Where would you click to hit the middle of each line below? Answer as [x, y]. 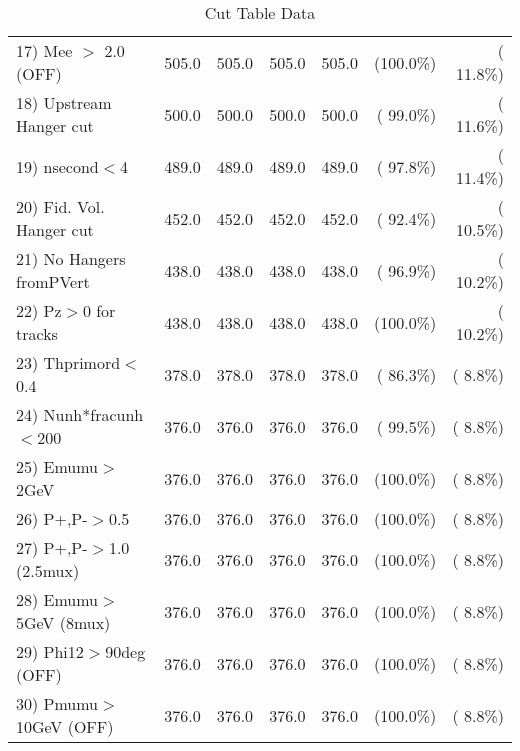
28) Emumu [57, 599]
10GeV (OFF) [65, 726]
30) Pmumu [57, 703]
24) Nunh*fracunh [80, 414]
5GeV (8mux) [63, 622]
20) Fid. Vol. [60, 206]
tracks [37, 333]
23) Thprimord [68, 362]
